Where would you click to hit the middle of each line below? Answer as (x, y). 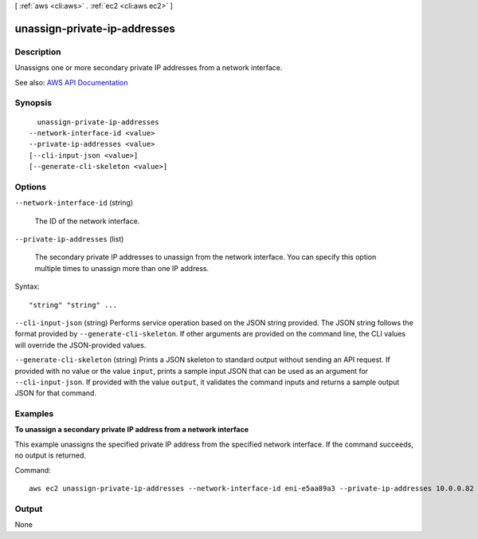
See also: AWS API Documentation (71, 82)
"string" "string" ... (73, 305)
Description (38, 52)
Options (31, 187)
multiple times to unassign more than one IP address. (122, 268)
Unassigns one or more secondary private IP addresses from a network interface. (149, 68)
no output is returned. (51, 455)
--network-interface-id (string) (74, 203)
